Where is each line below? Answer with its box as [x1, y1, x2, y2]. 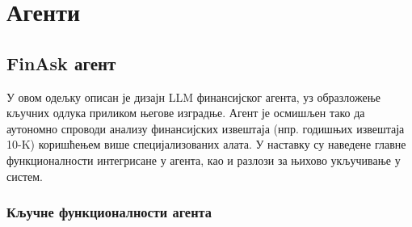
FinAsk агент [6, 50, 116, 75]
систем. [6, 167, 44, 184]
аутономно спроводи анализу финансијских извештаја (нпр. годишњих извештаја [6, 120, 405, 137]
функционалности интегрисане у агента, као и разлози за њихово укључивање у [6, 151, 401, 168]
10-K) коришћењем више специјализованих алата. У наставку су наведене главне [6, 136, 406, 153]
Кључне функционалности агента [6, 202, 212, 222]
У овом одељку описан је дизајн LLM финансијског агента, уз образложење [6, 88, 380, 105]
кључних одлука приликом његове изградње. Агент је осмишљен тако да [6, 104, 365, 121]
